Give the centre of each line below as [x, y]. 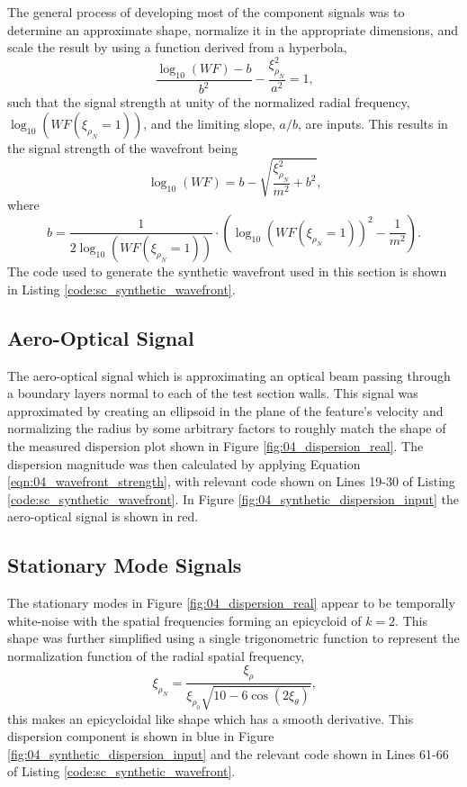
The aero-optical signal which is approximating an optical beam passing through [229, 375]
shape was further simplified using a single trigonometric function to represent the [233, 638]
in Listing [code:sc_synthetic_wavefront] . [121, 289]
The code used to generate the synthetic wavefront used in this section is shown [227, 271]
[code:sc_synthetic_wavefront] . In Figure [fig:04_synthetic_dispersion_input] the [233, 498]
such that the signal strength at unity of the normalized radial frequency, [209, 102]
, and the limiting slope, [209, 123]
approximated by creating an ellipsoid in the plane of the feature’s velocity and [225, 410]
